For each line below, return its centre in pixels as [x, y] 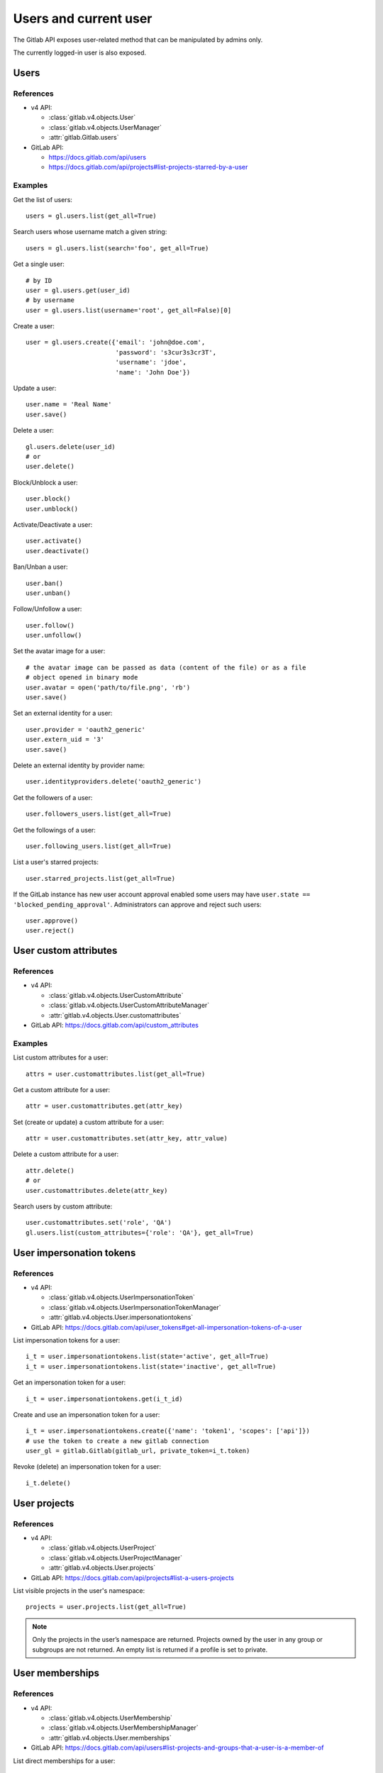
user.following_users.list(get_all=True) [99, 846]
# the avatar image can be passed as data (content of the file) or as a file [166, 667]
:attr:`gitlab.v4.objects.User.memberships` [110, 1738]
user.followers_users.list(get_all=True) [99, 814]
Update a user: [35, 388]
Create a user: [34, 326]
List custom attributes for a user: [61, 1057]
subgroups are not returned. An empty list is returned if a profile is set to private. [150, 1650]
